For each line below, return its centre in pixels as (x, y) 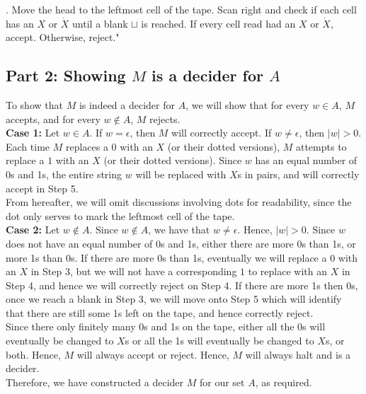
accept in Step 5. (42, 188)
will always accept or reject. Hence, (153, 354)
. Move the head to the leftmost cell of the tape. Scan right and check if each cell (181, 9)
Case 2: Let (33, 230)
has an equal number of (306, 160)
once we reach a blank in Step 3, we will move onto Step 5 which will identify (174, 299)
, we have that (179, 230)
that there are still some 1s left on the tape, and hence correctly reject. (160, 312)
